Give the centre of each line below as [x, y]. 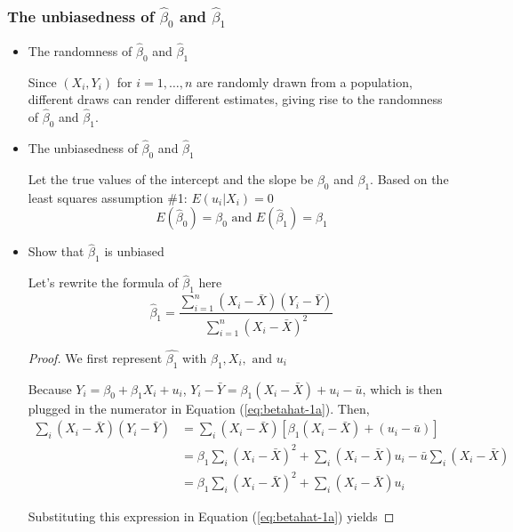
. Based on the [409, 178]
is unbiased [134, 251]
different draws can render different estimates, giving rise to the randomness [235, 99]
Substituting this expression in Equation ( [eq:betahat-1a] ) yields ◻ [211, 516]
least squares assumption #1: [108, 197]
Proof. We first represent [95, 357]
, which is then [402, 388]
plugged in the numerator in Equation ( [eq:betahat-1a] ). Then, [199, 408]
